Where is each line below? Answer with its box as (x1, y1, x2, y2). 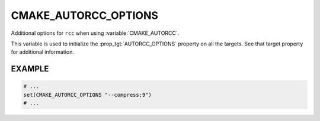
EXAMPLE (11, 64, 49, 74)
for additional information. (11, 48, 74, 55)
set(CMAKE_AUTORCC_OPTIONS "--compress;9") (23, 91, 152, 98)
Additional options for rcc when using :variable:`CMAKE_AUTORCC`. (11, 30, 180, 37)
